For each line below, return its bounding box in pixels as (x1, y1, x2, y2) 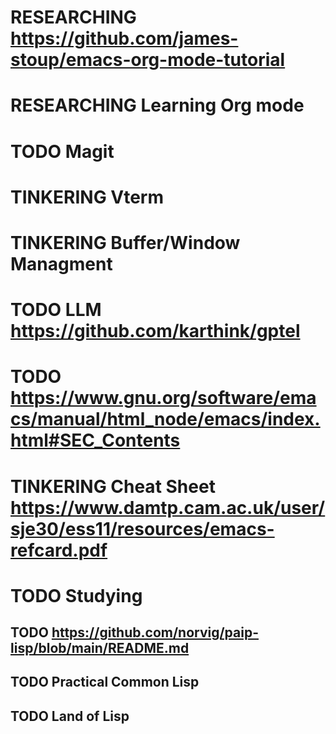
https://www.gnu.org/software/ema (10, 387, 317, 410)
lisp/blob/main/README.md (10, 640, 190, 657)
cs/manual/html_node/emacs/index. (10, 408, 321, 431)
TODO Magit (10, 140, 115, 163)
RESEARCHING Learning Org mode (10, 94, 305, 117)
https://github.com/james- (10, 27, 239, 50)
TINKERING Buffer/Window (10, 231, 241, 254)
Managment (10, 252, 113, 275)
